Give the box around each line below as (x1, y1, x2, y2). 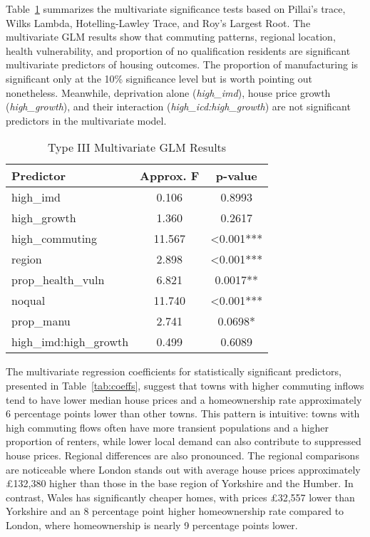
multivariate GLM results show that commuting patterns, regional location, (6, 29, 336, 44)
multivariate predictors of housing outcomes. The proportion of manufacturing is (6, 57, 359, 72)
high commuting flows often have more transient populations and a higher (6, 419, 329, 434)
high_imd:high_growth (11, 333, 129, 350)
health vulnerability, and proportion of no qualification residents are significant (6, 43, 351, 58)
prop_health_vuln (11, 271, 105, 288)
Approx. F (140, 167, 200, 184)
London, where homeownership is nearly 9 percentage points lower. (6, 517, 298, 532)
